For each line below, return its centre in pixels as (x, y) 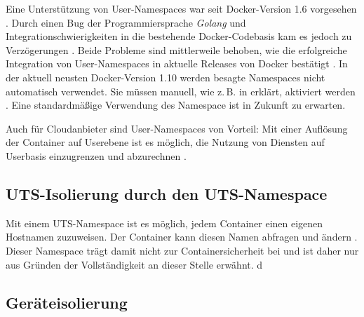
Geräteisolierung (67, 302)
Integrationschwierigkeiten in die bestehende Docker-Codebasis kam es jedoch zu (179, 36)
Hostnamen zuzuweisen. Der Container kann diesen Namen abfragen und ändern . (182, 237)
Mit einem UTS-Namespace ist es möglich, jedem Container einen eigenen (164, 223)
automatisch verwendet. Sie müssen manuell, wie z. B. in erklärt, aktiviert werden (181, 91)
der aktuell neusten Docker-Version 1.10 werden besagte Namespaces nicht (166, 77)
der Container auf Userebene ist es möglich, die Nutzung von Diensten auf (165, 142)
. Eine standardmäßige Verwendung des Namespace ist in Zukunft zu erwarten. (176, 105)
